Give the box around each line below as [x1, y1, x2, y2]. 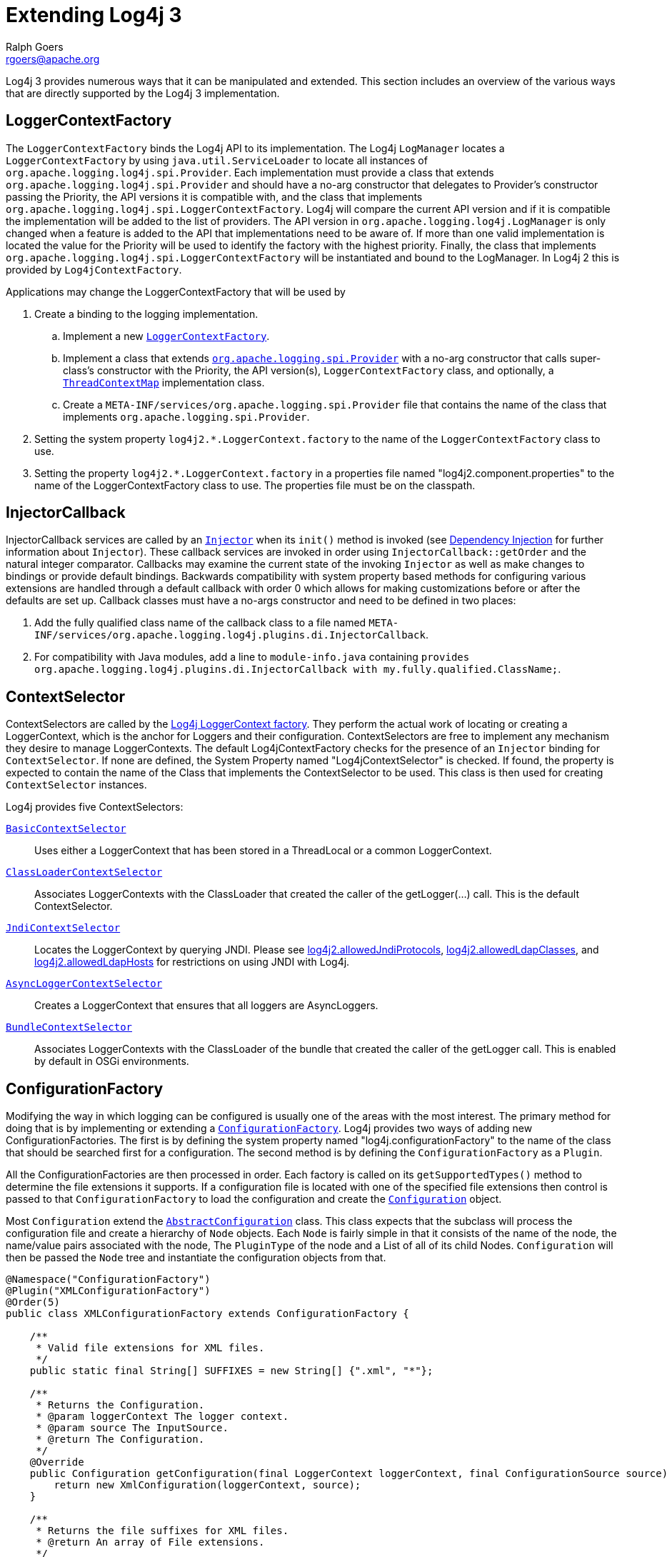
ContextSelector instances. [6, 778, 147, 791]
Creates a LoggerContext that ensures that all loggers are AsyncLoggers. [34, 999, 378, 1012]
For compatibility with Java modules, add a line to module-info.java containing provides [34, 651, 470, 664]
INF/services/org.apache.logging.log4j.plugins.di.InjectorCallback [34, 629, 426, 641]
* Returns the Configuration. [36, 1399, 205, 1411]
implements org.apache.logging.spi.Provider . [63, 410, 310, 423]
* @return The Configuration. [36, 1433, 205, 1446]
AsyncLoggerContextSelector [6, 978, 163, 990]
